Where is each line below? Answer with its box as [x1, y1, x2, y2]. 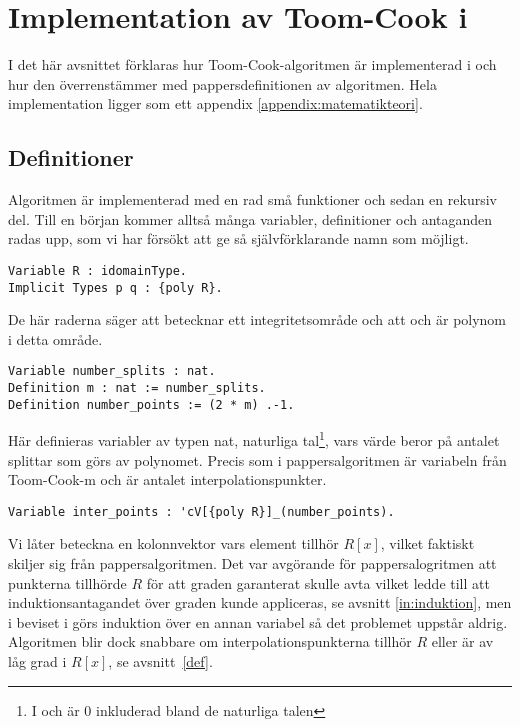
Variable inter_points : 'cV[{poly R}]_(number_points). [8, 504, 395, 519]
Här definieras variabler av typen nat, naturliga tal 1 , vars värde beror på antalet [8, 427, 500, 451]
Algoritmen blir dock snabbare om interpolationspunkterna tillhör [8, 631, 412, 652]
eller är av [431, 631, 494, 652]
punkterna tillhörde [8, 572, 127, 593]
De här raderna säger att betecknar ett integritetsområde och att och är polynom [8, 309, 507, 330]
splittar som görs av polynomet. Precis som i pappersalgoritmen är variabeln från [8, 449, 507, 470]
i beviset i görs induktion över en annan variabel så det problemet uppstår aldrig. [8, 611, 508, 632]
